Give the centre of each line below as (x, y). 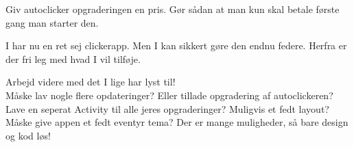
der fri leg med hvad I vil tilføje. (73, 58)
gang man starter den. (52, 22)
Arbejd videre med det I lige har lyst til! (91, 82)
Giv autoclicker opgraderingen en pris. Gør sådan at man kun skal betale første (173, 9)
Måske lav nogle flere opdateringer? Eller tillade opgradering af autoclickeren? (169, 95)
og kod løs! (28, 135)
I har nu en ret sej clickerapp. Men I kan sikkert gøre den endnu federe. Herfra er (176, 45)
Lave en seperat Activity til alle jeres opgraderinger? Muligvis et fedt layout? (167, 108)
